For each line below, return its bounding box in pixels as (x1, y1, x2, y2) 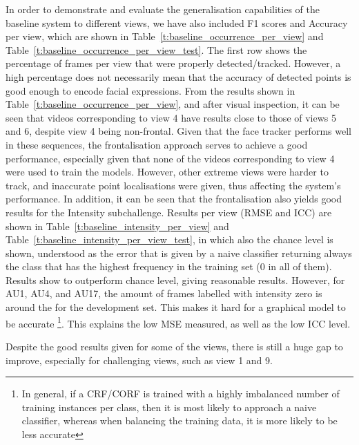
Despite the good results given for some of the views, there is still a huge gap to (6, 339, 343, 353)
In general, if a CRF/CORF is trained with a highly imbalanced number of (21, 386, 340, 401)
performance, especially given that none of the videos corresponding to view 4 (6, 151, 335, 165)
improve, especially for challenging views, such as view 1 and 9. (6, 352, 273, 367)
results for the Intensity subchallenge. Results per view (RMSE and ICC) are (6, 205, 332, 219)
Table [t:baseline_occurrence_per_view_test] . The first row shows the (6, 42, 307, 57)
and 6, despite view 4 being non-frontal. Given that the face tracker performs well (6, 124, 351, 138)
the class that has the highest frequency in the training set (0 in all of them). (6, 259, 332, 274)
